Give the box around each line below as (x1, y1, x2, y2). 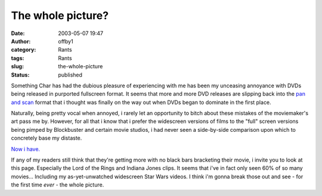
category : (11, 46, 36, 53)
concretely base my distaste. (11, 134, 82, 142)
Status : (11, 71, 30, 78)
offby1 (58, 37, 74, 45)
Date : (11, 30, 25, 37)
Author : (11, 37, 31, 45)
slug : (11, 63, 24, 70)
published (58, 71, 83, 78)
